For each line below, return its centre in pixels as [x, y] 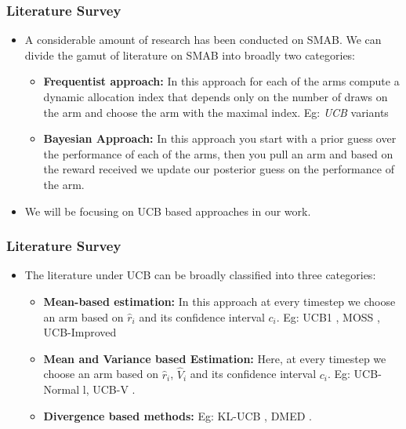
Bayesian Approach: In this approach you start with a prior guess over [220, 138]
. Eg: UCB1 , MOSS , [328, 316]
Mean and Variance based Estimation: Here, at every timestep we [215, 358]
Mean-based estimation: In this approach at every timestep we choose [219, 301]
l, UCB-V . [109, 389]
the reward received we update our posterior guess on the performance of [219, 169]
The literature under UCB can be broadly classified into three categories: [200, 275]
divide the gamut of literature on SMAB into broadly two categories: [190, 55]
